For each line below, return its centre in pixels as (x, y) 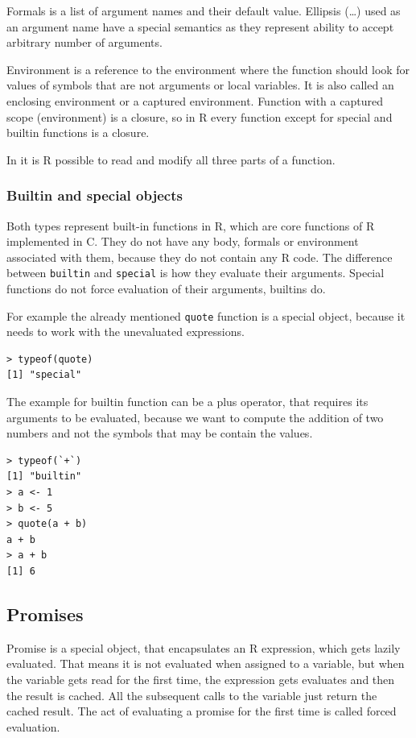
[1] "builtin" (44, 477)
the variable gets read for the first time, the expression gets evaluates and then (201, 679)
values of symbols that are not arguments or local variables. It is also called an (200, 85)
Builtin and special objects (95, 195)
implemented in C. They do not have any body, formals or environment (183, 241)
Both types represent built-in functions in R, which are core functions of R (191, 225)
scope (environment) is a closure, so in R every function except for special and (200, 116)
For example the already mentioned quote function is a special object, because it (206, 315)
